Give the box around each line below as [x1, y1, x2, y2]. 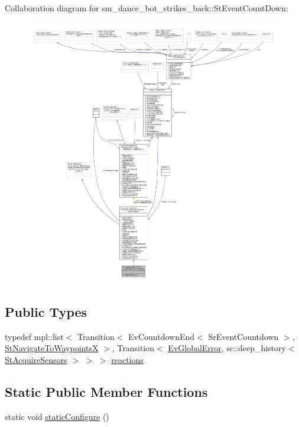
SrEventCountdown [208, 330, 279, 342]
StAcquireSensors [5, 353, 67, 365]
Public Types [5, 302, 87, 320]
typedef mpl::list [5, 330, 64, 342]
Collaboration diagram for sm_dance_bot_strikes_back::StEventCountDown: [5, 2, 288, 14]
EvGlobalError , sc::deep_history [168, 342, 286, 354]
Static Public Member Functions [5, 382, 208, 400]
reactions [111, 353, 144, 365]
